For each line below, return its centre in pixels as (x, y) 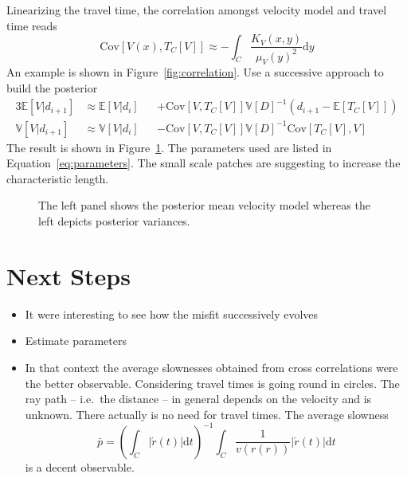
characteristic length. (58, 178)
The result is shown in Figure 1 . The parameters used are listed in (169, 147)
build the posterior (52, 87)
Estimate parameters (76, 341)
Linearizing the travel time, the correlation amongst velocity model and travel (197, 10)
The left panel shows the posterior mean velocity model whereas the (204, 205)
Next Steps (68, 275)
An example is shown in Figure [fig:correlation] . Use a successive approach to (195, 72)
